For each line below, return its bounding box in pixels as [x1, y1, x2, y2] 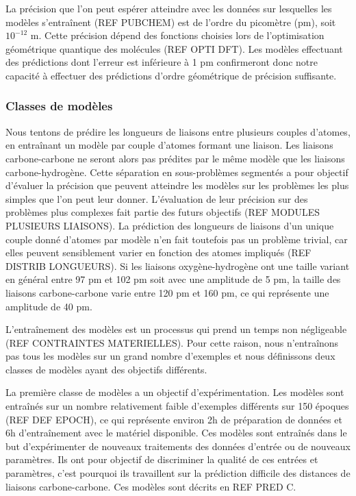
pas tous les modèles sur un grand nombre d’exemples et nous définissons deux [5, 349, 335, 363]
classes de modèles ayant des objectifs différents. [5, 362, 207, 376]
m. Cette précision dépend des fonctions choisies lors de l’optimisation [30, 28, 325, 42]
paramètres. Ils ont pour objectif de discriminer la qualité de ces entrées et [5, 452, 318, 467]
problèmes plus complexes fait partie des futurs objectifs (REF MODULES [5, 205, 320, 219]
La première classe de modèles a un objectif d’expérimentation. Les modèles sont [5, 385, 344, 399]
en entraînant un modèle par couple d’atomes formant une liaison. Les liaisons [5, 138, 333, 152]
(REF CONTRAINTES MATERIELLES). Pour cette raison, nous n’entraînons [5, 335, 339, 349]
